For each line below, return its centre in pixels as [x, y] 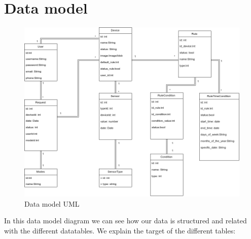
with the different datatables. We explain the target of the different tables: [120, 230]
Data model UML [52, 203]
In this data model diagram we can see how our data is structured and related [126, 221]
